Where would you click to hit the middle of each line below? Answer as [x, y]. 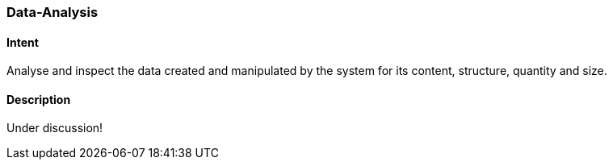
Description [39, 99]
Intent [23, 42]
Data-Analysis [52, 12]
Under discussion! [55, 128]
